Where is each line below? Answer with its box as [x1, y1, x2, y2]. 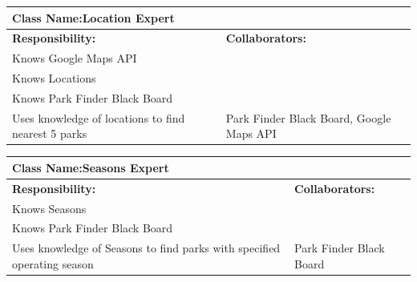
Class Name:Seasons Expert [12, 159, 169, 175]
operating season [12, 255, 94, 272]
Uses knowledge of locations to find [12, 109, 185, 126]
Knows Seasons [12, 199, 87, 216]
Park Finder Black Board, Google [225, 109, 391, 126]
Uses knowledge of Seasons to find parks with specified [12, 240, 281, 256]
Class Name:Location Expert [12, 9, 175, 26]
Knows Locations [12, 70, 96, 87]
